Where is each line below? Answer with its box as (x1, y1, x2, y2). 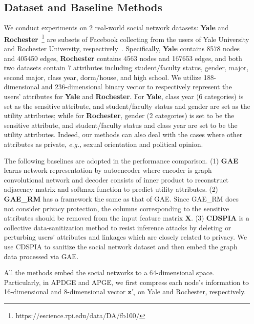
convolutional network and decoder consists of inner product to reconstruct (4, 174, 229, 184)
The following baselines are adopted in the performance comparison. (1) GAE (4, 155, 238, 165)
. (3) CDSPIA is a (191, 213, 250, 223)
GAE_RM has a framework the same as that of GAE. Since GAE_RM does (4, 193, 239, 203)
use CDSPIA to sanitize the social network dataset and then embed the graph (4, 241, 237, 251)
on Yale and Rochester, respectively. (138, 286, 246, 297)
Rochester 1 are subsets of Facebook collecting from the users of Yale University (4, 32, 249, 44)
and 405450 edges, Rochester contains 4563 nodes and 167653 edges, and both (4, 53, 242, 63)
